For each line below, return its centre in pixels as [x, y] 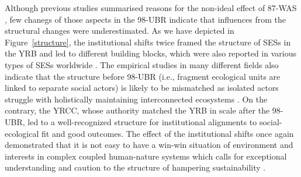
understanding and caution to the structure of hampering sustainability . [135, 167]
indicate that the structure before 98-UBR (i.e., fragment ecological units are [143, 76]
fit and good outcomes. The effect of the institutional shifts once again [167, 133]
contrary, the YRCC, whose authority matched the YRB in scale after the [137, 110]
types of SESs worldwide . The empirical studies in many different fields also [142, 64]
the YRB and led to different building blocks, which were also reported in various [150, 53]
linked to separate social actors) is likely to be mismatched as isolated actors [142, 88]
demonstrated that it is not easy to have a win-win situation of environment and [149, 145]
